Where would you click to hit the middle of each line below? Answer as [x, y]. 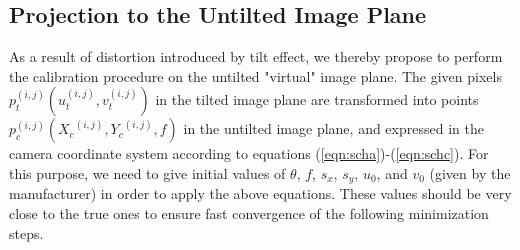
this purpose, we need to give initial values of [147, 172]
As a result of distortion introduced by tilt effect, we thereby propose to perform [256, 56]
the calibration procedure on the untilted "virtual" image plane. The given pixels [255, 75]
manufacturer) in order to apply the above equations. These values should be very [260, 193]
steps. [26, 232]
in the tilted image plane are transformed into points [317, 99]
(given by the [470, 172]
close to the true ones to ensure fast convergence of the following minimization [249, 213]
